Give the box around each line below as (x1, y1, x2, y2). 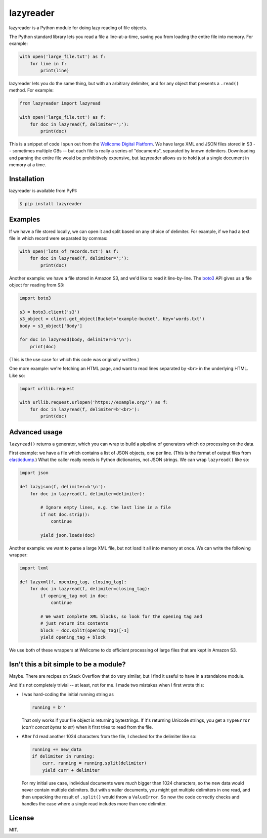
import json (19, 470, 49, 476)
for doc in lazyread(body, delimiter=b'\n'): (19, 337, 132, 342)
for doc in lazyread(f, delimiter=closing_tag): (30, 586, 150, 592)
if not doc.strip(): (40, 512, 90, 517)
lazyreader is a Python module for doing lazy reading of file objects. (9, 25, 148, 31)
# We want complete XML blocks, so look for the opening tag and (40, 614, 202, 619)
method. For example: (9, 87, 54, 93)
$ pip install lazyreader (19, 201, 83, 207)
